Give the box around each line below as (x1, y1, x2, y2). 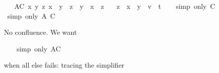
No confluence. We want (4, 27, 77, 37)
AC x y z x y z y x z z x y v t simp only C (14, 1, 216, 11)
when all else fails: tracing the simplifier (4, 60, 125, 70)
